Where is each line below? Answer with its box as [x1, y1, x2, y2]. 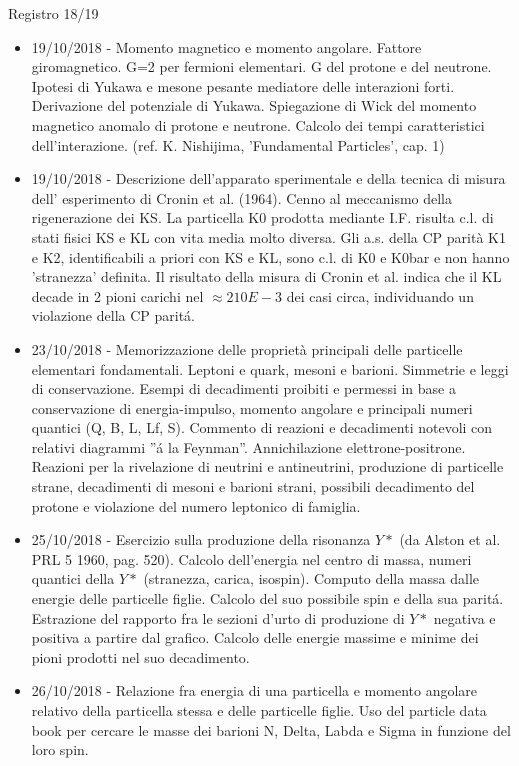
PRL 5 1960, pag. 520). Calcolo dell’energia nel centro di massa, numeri [31, 548, 472, 569]
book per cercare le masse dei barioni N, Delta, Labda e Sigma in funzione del [31, 719, 511, 740]
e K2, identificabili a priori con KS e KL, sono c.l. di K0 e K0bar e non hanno [31, 246, 510, 267]
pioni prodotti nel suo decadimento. [31, 646, 250, 667]
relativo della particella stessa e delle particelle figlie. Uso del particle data [31, 700, 487, 720]
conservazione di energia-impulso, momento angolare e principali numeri [31, 397, 473, 418]
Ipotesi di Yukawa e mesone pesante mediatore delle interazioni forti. [31, 75, 455, 96]
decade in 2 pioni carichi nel [31, 285, 204, 306]
